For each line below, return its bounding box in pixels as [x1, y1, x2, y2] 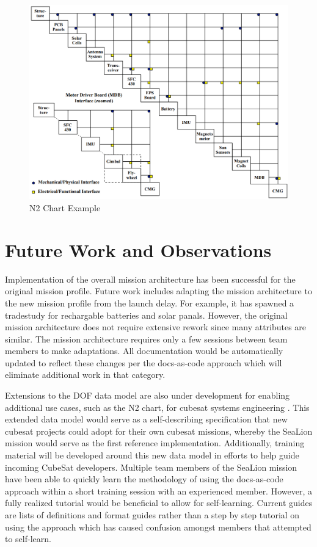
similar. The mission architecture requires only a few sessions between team [5, 332, 288, 345]
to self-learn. [5, 532, 51, 545]
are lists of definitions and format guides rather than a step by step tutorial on [5, 509, 300, 521]
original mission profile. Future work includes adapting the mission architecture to [5, 284, 312, 297]
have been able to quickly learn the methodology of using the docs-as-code [5, 473, 283, 485]
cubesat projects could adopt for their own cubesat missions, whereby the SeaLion [5, 424, 313, 437]
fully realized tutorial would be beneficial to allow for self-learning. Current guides [5, 496, 313, 509]
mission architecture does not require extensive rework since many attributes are [5, 321, 307, 333]
